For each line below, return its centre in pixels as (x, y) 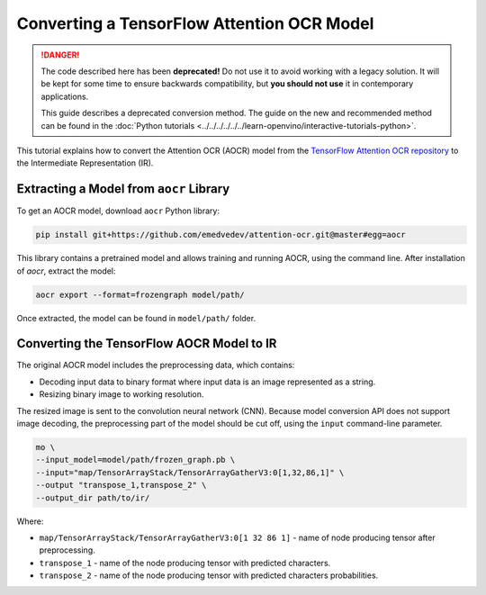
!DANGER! (60, 55)
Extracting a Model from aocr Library (123, 189)
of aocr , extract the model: (66, 271)
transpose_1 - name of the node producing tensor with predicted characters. (185, 563)
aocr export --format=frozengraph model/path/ (140, 294)
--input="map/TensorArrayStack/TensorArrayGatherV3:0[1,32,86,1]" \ (190, 472)
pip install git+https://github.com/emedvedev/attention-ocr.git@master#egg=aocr (221, 235)
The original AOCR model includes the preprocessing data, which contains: (156, 365)
